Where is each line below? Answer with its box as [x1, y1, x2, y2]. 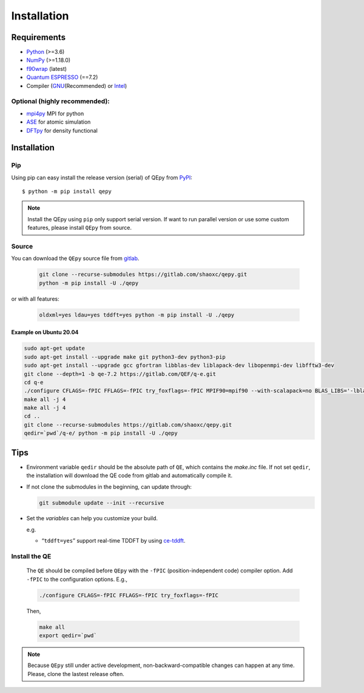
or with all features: [11, 295, 60, 303]
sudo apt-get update [24, 345, 85, 352]
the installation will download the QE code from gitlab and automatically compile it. [26, 472, 233, 479]
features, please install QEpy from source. [27, 224, 132, 232]
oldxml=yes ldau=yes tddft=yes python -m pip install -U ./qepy [39, 311, 235, 318]
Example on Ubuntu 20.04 [11, 329, 79, 336]
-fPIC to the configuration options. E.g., [26, 575, 127, 583]
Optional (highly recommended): [11, 97, 110, 105]
